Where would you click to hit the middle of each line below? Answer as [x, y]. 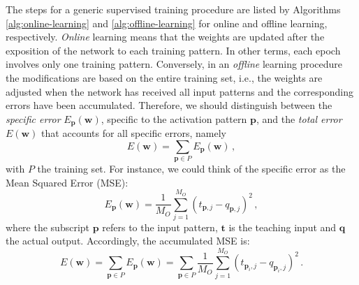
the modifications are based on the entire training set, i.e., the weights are [164, 77]
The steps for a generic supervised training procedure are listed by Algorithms [173, 9]
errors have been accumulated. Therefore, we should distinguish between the [169, 105]
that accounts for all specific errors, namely [134, 133]
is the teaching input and [283, 227]
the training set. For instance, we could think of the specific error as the [191, 169]
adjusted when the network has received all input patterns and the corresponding [179, 91]
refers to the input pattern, [160, 227]
